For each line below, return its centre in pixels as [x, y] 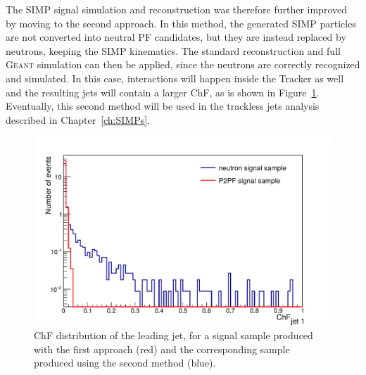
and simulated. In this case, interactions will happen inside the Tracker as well [175, 78]
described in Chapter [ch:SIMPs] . [78, 119]
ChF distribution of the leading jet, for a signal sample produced [173, 335]
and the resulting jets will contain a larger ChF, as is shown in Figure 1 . [163, 92]
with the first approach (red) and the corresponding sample [162, 349]
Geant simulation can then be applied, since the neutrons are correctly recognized [183, 64]
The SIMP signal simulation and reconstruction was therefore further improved [176, 9]
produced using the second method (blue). [125, 363]
